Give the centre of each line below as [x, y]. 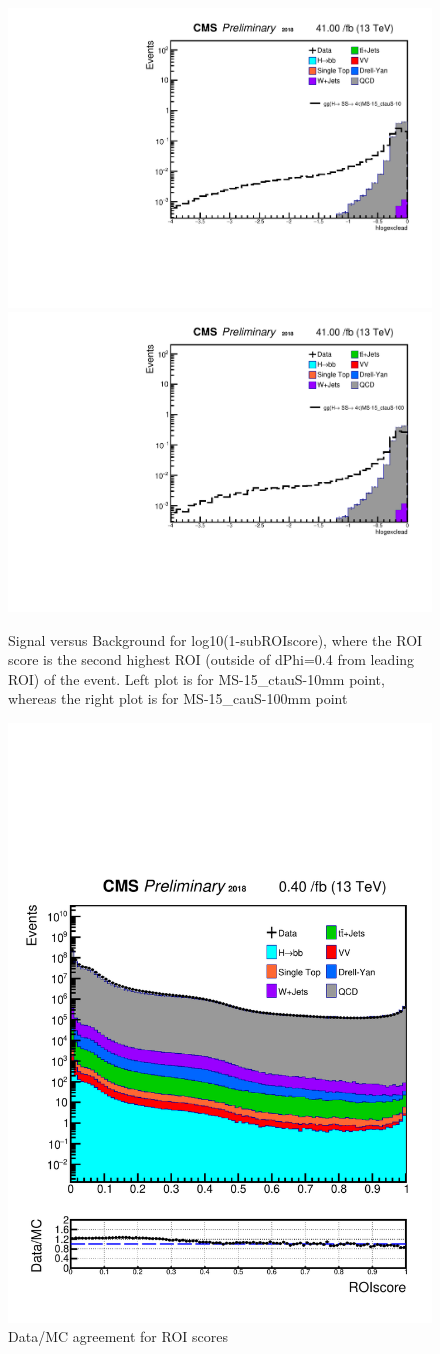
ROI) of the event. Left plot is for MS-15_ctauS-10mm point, [196, 678]
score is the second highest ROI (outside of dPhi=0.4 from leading [211, 659]
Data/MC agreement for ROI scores [118, 1336]
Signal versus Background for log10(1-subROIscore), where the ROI [215, 639]
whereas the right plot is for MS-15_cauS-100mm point [178, 698]
